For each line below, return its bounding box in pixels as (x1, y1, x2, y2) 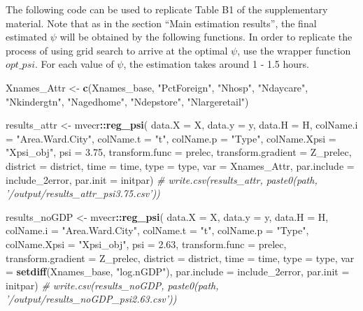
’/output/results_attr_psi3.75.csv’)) (6, 186, 160, 201)
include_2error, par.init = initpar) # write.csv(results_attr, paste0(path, (6, 172, 318, 187)
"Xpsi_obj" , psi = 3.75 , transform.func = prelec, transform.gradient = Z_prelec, (6, 145, 352, 159)
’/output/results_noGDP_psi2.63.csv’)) (6, 291, 177, 306)
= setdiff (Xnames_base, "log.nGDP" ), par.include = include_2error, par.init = (6, 264, 350, 279)
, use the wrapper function (237, 43, 351, 57)
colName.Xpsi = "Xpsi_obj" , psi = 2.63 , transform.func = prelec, (6, 236, 287, 251)
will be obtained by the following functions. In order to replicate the (59, 29, 353, 44)
